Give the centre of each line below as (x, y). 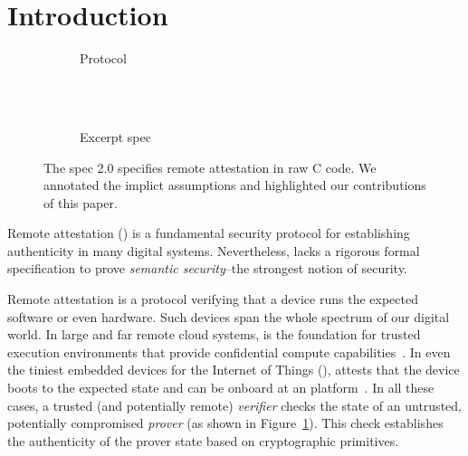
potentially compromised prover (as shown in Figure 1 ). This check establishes (225, 423)
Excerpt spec (115, 136)
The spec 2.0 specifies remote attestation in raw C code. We (210, 167)
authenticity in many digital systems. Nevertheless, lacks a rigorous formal (214, 250)
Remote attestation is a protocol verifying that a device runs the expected (213, 299)
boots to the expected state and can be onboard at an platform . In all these (221, 388)
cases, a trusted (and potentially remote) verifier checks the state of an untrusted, (234, 405)
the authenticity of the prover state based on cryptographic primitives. (203, 440)
